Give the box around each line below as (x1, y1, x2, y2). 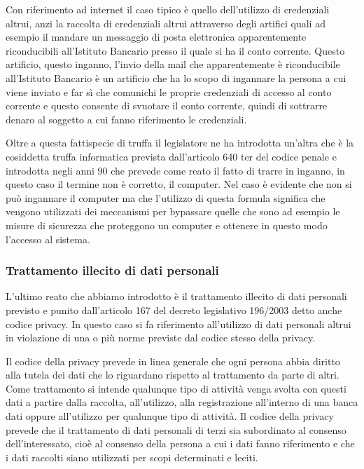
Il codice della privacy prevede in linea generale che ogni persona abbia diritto (6, 353, 340, 368)
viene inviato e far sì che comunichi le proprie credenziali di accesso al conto (6, 84, 332, 99)
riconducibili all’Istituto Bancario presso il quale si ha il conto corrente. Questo (6, 43, 345, 57)
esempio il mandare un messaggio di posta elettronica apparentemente (6, 29, 307, 44)
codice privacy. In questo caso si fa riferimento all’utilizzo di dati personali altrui (6, 316, 351, 331)
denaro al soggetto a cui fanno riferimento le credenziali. (6, 111, 247, 126)
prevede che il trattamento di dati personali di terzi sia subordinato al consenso (6, 422, 346, 437)
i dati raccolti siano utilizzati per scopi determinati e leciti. (6, 449, 258, 464)
